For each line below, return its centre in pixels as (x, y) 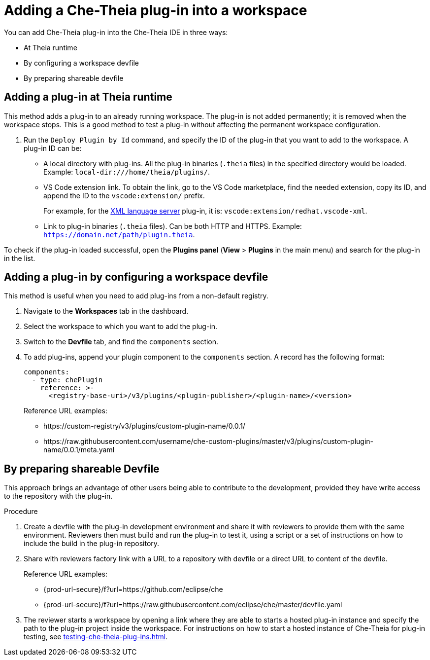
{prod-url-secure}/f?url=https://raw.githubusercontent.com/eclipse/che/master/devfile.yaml (193, 605)
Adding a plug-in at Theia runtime (88, 97)
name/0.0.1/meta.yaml (79, 450)
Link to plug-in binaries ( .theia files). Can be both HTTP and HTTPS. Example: (173, 226)
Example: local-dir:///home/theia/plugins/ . (127, 172)
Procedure (21, 512)
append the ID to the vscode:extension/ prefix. (124, 195)
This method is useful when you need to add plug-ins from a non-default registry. (136, 296)
